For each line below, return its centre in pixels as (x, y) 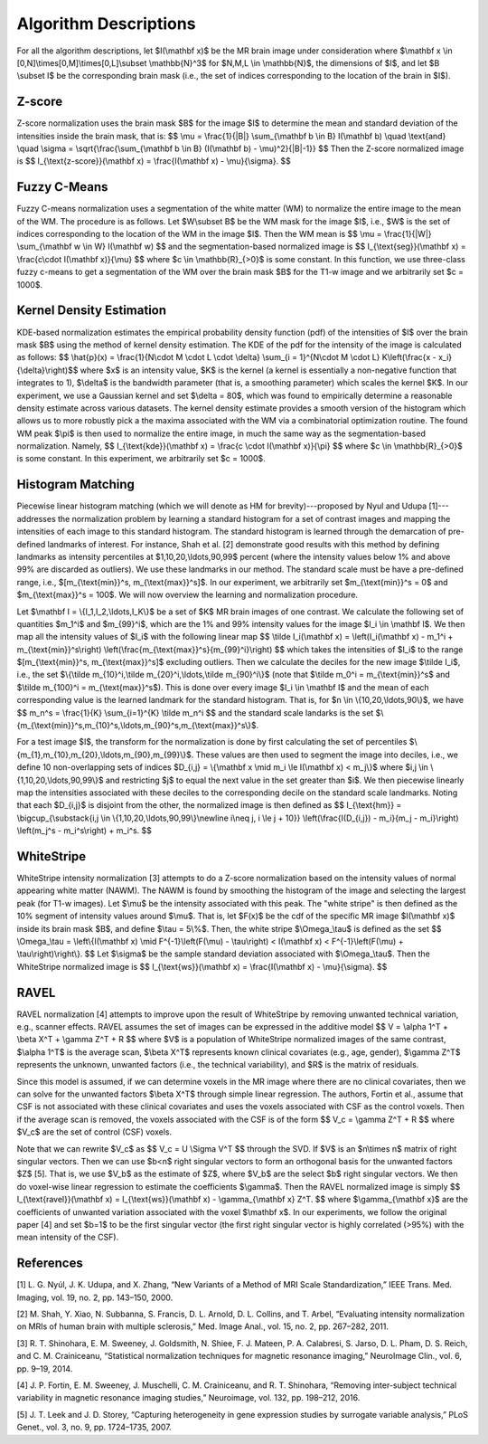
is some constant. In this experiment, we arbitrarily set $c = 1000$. (141, 459)
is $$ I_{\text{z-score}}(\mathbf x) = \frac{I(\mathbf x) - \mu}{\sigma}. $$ (154, 161)
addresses (36, 518)
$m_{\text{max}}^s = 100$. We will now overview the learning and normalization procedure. (188, 595)
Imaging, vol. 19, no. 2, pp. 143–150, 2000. (95, 1297)
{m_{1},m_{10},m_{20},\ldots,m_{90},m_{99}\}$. (105, 755)
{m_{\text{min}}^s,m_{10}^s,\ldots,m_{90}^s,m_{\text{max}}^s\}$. (138, 726)
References (50, 1263)
